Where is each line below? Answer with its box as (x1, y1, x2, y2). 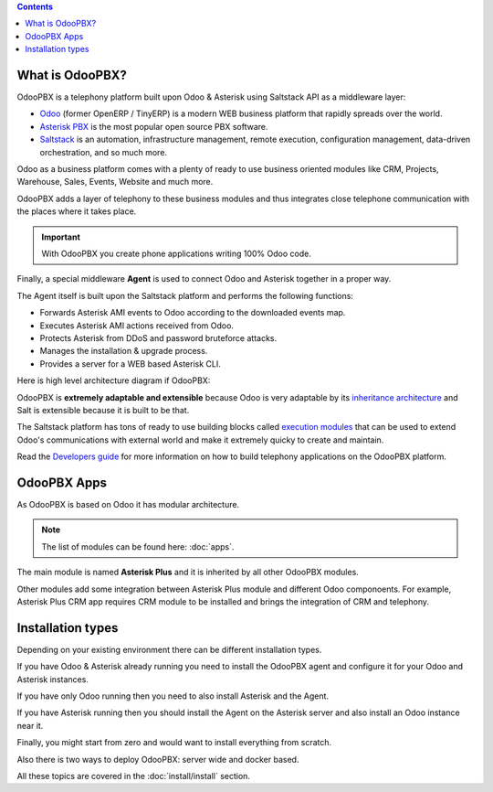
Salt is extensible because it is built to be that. (16, 404, 190, 415)
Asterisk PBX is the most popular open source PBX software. (39, 121, 268, 132)
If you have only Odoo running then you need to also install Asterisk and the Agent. (16, 690, 329, 701)
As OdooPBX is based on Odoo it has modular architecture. (16, 498, 240, 509)
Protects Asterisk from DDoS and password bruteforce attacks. (39, 332, 278, 343)
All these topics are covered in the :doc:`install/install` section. (16, 770, 251, 781)
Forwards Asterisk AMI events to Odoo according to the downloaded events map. (39, 307, 346, 318)
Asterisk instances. (16, 673, 89, 685)
